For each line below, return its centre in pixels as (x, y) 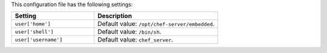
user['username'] (39, 39)
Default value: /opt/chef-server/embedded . (156, 24)
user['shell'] (34, 32)
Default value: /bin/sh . (129, 32)
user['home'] (33, 24)
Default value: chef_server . (135, 40)
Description (115, 16)
